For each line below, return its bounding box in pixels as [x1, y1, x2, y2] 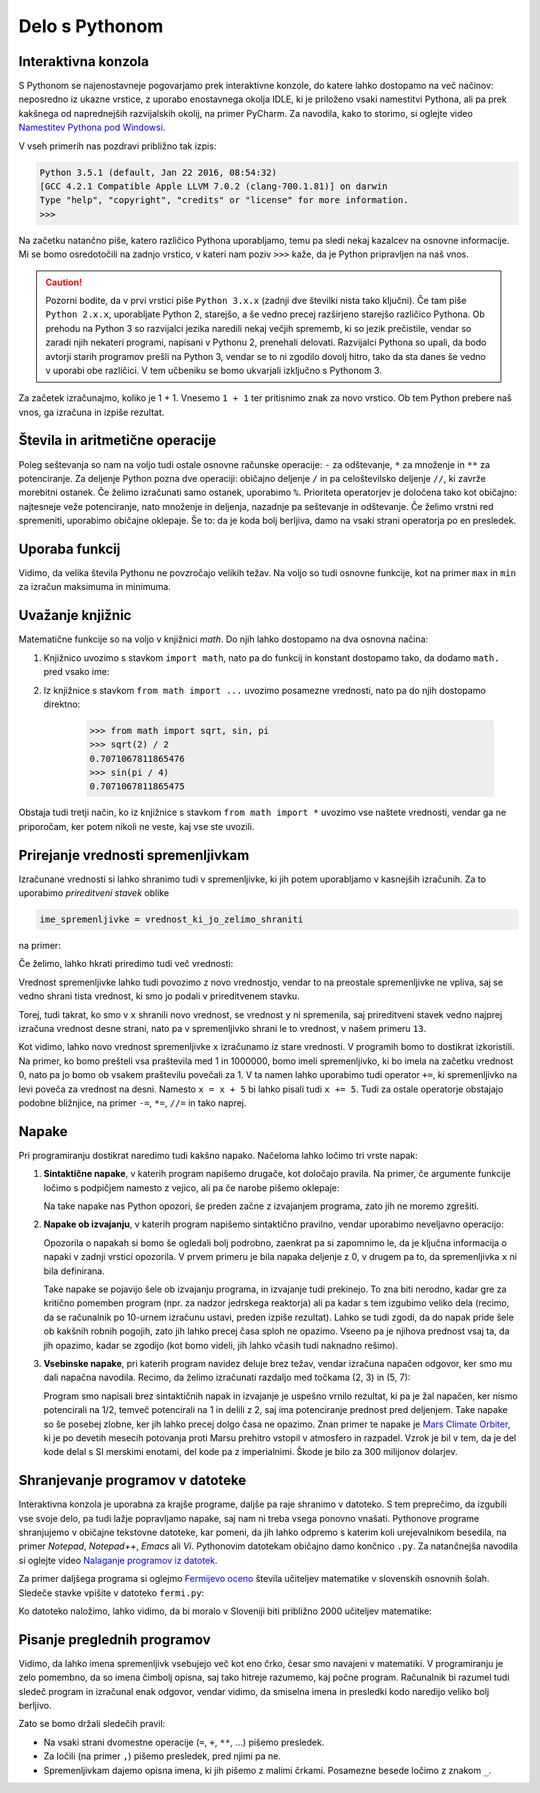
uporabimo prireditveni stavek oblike [18, 887, 170, 899]
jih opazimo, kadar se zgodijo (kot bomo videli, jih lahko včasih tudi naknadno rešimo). [43, 1339, 399, 1351]
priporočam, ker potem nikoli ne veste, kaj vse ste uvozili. [18, 820, 255, 832]
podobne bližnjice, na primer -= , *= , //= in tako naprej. [18, 1097, 247, 1109]
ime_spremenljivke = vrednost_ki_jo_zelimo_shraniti [39, 914, 304, 925]
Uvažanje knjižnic [18, 607, 132, 624]
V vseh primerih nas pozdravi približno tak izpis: [18, 140, 217, 152]
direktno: [43, 698, 81, 710]
